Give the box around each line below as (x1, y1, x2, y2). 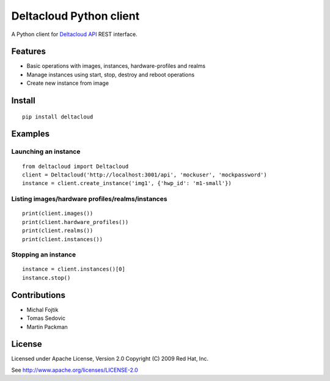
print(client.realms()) (22, 227, 94, 234)
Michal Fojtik (26, 306, 59, 313)
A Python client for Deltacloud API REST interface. (11, 31, 137, 38)
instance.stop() (22, 274, 71, 281)
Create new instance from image (26, 79, 109, 87)
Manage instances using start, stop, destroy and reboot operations (26, 71, 195, 78)
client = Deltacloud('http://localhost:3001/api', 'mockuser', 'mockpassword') (22, 172, 267, 178)
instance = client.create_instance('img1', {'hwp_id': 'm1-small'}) (22, 180, 232, 187)
